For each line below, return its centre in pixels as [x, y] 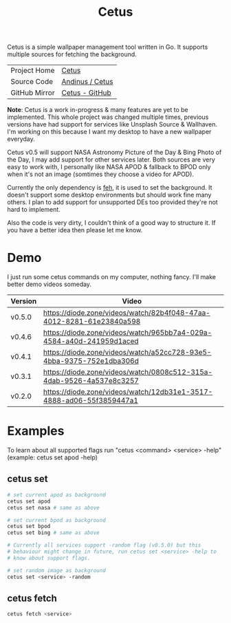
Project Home [33, 71]
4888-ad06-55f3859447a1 [91, 401]
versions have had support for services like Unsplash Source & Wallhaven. [112, 124]
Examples [36, 431]
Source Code [32, 82]
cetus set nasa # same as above [53, 507]
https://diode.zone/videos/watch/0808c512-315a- [128, 372]
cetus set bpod [29, 527]
